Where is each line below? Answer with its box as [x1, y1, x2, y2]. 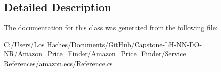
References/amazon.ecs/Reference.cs [4, 58, 113, 68]
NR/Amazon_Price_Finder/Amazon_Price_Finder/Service [4, 48, 186, 59]
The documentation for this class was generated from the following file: [4, 23, 218, 33]
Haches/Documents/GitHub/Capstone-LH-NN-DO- [47, 39, 202, 49]
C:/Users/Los [4, 39, 45, 49]
